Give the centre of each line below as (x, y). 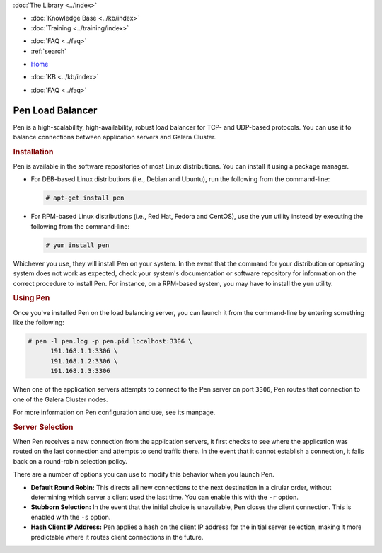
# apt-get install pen (85, 198)
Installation (33, 152)
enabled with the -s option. (71, 517)
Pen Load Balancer (55, 110)
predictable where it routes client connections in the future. (117, 537)
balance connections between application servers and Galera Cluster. (115, 137)
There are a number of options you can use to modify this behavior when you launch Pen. (144, 474)
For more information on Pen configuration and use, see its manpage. (114, 412)
